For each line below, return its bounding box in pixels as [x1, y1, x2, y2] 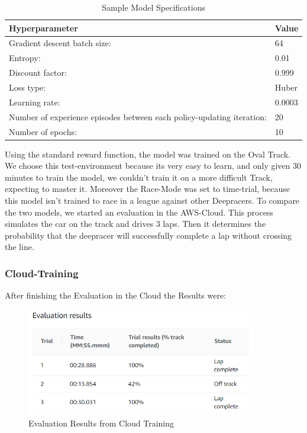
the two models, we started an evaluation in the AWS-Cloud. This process [5, 206, 273, 218]
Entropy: [9, 52, 41, 64]
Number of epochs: [9, 125, 77, 137]
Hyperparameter [9, 21, 78, 34]
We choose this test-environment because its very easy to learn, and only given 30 [5, 159, 302, 172]
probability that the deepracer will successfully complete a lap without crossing [5, 229, 292, 241]
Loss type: [9, 81, 46, 93]
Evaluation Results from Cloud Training [28, 417, 174, 429]
